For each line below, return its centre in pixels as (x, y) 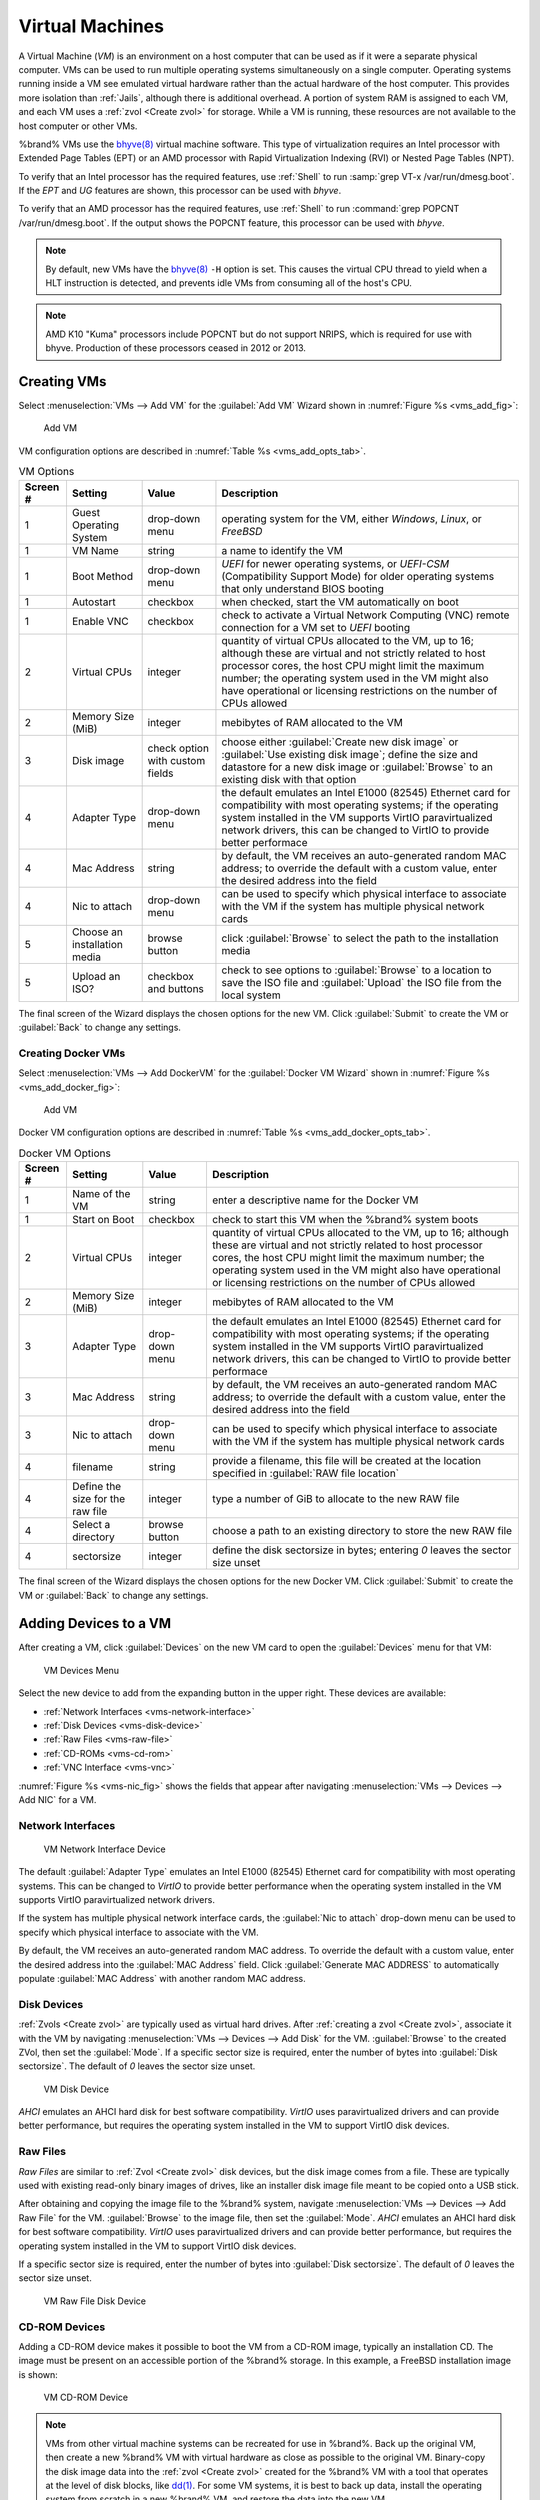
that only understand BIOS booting (303, 588)
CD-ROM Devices (62, 2327)
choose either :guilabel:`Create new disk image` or (340, 742)
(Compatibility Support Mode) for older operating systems (358, 576)
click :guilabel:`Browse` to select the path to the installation (360, 938)
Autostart (93, 602)
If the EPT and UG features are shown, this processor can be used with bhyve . (180, 191)
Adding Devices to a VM (95, 1623)
